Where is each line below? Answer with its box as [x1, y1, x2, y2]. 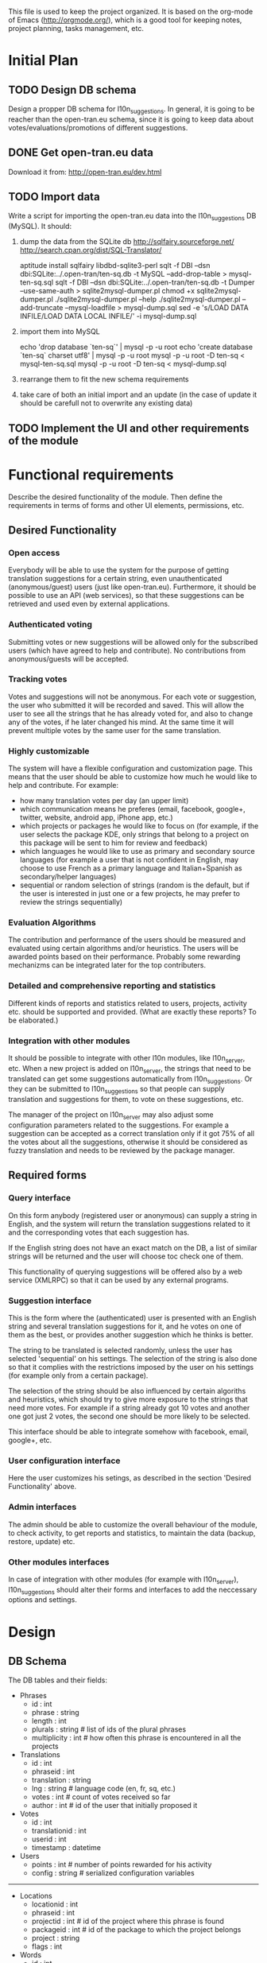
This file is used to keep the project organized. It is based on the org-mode [8, 7, 253, 16]
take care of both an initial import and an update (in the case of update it [19, 390, 257, 400]
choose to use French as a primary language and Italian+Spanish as [19, 863, 242, 873]
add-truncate [19, 303, 64, 312]
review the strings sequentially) [19, 898, 123, 907]
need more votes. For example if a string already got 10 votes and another [8, 1402, 250, 1412]
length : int [31, 1717, 68, 1726]
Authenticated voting [8, 619, 93, 630]
